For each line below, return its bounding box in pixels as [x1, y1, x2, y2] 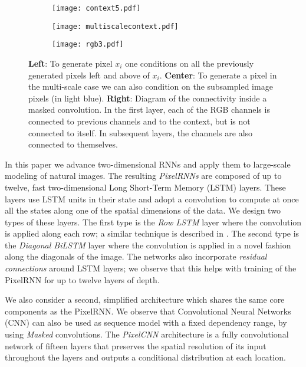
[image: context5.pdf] [52, 4, 141, 12]
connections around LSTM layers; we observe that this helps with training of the [5, 262, 297, 274]
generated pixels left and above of [28, 68, 150, 81]
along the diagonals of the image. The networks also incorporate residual [5, 250, 267, 263]
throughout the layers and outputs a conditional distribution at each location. [5, 351, 286, 363]
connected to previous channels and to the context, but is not [28, 114, 251, 127]
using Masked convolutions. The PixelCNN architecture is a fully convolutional [5, 328, 289, 340]
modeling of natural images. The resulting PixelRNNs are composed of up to [5, 169, 282, 182]
